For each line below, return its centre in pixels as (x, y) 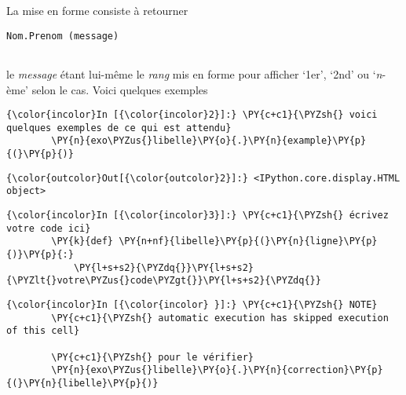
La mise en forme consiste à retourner (97, 10)
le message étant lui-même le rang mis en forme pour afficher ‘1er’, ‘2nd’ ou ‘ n (194, 73)
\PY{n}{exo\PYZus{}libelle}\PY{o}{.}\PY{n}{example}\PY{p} (209, 141)
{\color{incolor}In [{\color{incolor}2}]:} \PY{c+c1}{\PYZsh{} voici (192, 115)
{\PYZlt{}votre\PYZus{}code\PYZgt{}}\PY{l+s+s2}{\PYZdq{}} (164, 281)
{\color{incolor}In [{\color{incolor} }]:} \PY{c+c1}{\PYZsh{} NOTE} (192, 304)
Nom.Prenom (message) (63, 36)
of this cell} (43, 331)
